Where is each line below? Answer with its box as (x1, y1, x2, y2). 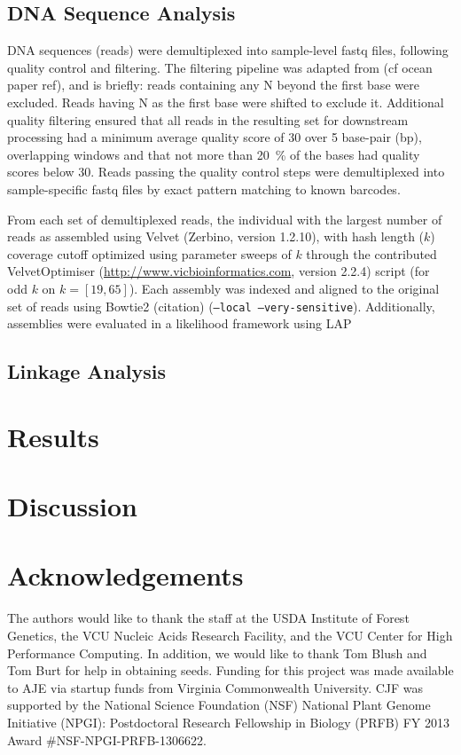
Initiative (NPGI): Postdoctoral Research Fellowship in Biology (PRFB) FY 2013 (7, 712, 449, 731)
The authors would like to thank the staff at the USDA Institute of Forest (7, 609, 410, 627)
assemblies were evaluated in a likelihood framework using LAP (7, 314, 352, 333)
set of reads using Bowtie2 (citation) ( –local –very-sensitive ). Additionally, (7, 296, 435, 315)
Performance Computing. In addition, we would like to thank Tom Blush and (7, 643, 427, 662)
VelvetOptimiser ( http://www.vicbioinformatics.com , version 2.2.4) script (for (7, 262, 430, 280)
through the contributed (306, 244, 437, 263)
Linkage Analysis (7, 358, 166, 385)
